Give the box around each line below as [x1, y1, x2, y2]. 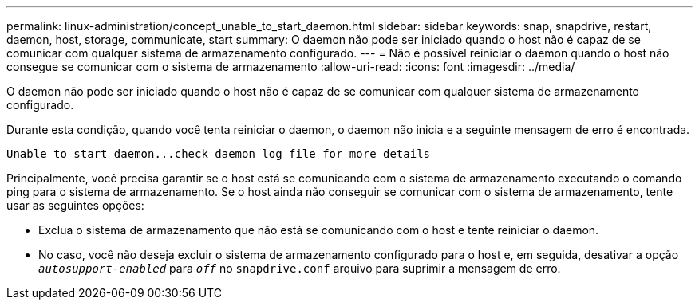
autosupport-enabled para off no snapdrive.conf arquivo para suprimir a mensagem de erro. [38, 261, 561, 275]
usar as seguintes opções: [6, 198, 144, 212]
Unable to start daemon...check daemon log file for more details [6, 147, 431, 160]
